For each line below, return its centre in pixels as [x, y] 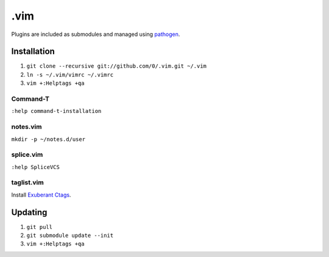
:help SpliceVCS [36, 167]
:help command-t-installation [56, 111]
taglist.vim [27, 183]
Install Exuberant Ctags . [41, 195]
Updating [29, 212]
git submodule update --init [70, 236]
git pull [40, 227]
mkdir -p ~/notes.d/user [48, 139]
